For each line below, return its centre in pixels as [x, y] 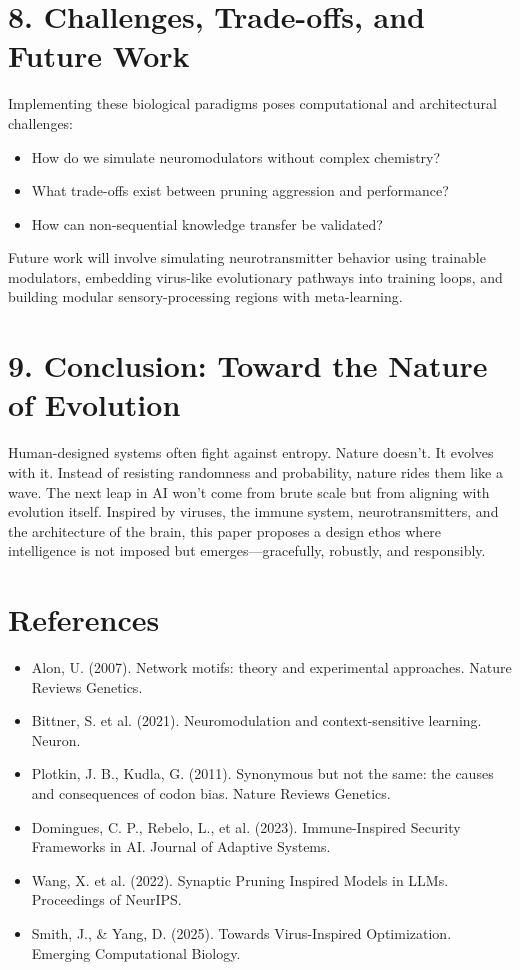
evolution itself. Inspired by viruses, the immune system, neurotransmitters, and [253, 511]
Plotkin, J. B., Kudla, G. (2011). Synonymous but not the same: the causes [262, 773]
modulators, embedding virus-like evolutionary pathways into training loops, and [255, 276]
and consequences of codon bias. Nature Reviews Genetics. [211, 793]
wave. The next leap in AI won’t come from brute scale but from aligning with [249, 491]
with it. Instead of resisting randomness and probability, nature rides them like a [255, 471]
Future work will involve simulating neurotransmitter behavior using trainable [247, 257]
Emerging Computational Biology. [136, 952]
